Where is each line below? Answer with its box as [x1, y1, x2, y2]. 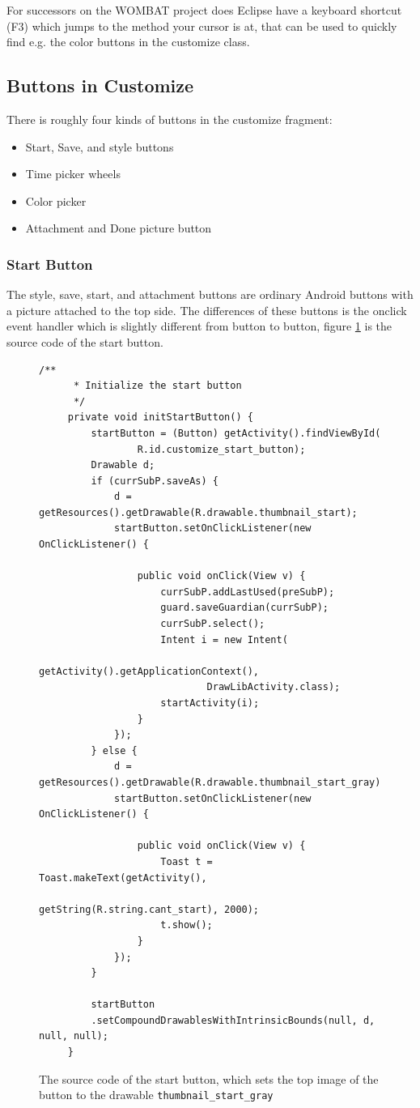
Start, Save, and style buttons [25, 138, 174, 155]
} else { [91, 744, 138, 756]
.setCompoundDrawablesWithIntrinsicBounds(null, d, [91, 1014, 375, 1026]
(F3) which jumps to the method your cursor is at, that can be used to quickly [6, 17, 397, 34]
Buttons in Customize [6, 73, 194, 98]
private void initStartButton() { [67, 411, 253, 424]
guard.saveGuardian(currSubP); [160, 602, 329, 614]
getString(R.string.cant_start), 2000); [39, 903, 260, 915]
